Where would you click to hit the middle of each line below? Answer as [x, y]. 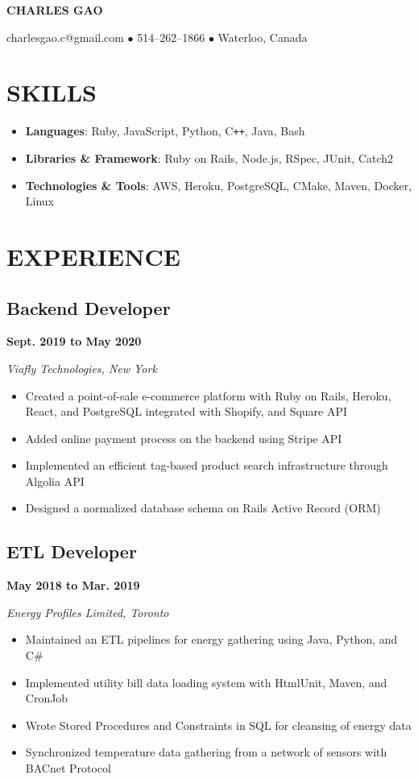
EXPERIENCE [93, 256]
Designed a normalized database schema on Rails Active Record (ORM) [203, 508]
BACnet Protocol [68, 768]
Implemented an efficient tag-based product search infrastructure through [207, 465]
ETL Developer [72, 551]
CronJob [47, 698]
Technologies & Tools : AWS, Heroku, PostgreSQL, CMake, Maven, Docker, [219, 185]
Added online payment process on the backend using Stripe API [184, 438]
